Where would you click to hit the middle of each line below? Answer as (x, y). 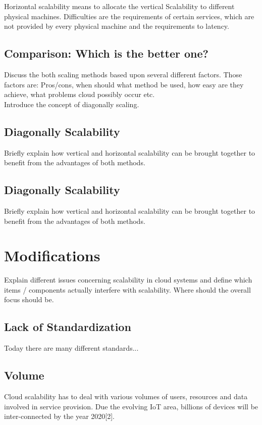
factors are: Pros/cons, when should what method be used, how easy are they (124, 84)
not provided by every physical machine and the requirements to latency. (117, 26)
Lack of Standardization (68, 327)
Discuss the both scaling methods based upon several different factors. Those (123, 74)
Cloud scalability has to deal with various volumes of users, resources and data (126, 396)
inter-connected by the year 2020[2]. (60, 416)
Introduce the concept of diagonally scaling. (72, 104)
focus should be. (29, 299)
